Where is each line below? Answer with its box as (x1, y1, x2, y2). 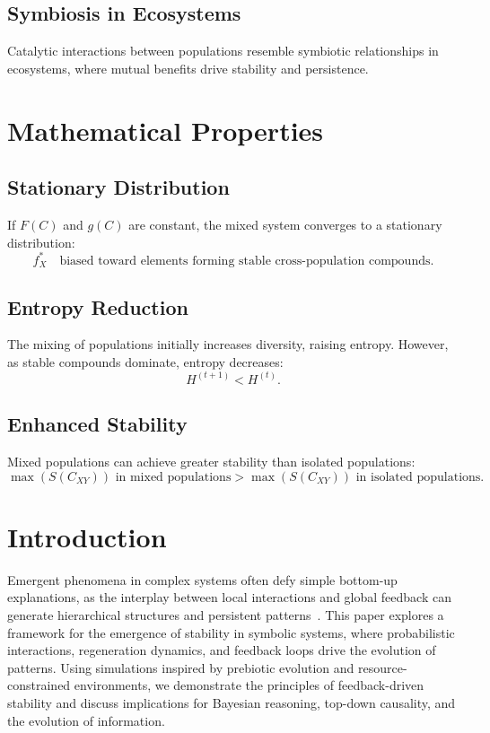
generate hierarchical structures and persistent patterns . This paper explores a (7, 606, 444, 624)
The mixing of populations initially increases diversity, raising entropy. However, (7, 335, 449, 353)
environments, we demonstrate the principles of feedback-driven (74, 676, 424, 694)
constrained (7, 676, 71, 694)
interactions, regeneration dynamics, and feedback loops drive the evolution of (7, 641, 436, 659)
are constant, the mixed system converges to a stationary (128, 214, 442, 233)
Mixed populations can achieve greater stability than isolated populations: (7, 452, 416, 471)
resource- (357, 658, 407, 676)
